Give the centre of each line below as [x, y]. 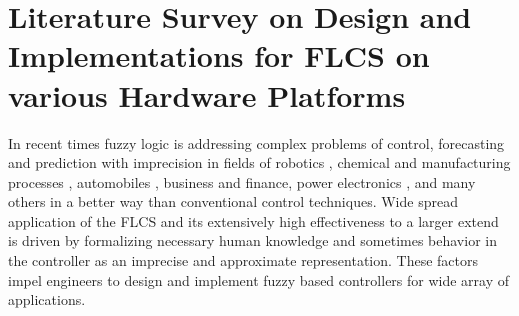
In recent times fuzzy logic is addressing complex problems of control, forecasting [256, 142]
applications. [47, 299]
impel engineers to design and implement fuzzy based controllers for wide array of [259, 279]
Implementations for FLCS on [219, 55]
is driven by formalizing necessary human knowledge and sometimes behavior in [252, 240]
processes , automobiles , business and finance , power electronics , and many [242, 181]
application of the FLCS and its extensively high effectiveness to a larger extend [253, 220]
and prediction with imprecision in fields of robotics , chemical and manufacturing [259, 162]
